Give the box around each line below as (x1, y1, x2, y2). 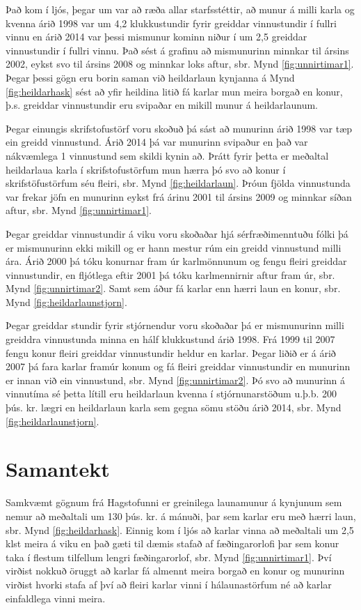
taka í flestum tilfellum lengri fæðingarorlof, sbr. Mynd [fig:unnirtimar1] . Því (6, 549, 332, 564)
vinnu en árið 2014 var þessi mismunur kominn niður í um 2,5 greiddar (6, 29, 307, 44)
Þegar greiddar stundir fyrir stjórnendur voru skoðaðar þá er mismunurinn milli (6, 318, 344, 333)
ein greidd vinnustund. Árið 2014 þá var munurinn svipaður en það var (6, 135, 308, 149)
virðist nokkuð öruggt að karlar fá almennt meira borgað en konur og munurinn (6, 563, 345, 578)
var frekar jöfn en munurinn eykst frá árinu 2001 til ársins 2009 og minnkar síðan (6, 189, 352, 204)
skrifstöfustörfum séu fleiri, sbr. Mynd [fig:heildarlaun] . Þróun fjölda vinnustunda (6, 176, 351, 190)
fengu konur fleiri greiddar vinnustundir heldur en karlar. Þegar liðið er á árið (6, 345, 336, 360)
